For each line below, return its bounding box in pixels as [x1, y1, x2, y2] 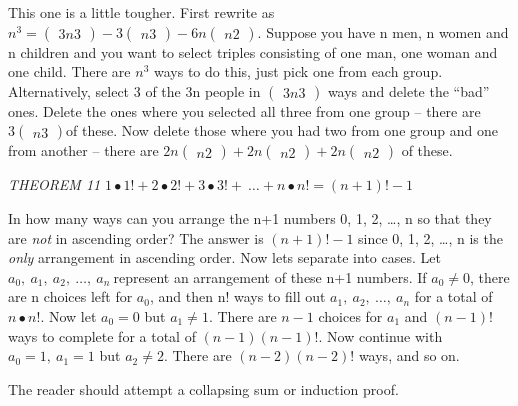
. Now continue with [318, 325, 443, 346]
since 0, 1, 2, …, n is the [358, 227, 503, 248]
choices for [318, 305, 383, 326]
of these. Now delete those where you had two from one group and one [66, 120, 498, 141]
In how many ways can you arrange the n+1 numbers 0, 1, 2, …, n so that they [8, 207, 492, 228]
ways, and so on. [358, 345, 460, 366]
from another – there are [8, 140, 159, 161]
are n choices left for [8, 286, 133, 307]
